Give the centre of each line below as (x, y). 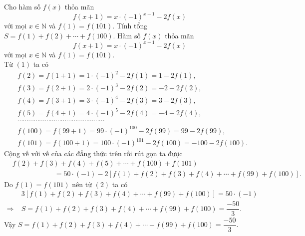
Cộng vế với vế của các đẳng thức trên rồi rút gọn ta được (93, 153)
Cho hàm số (22, 6)
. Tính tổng (130, 26)
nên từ (82, 184)
